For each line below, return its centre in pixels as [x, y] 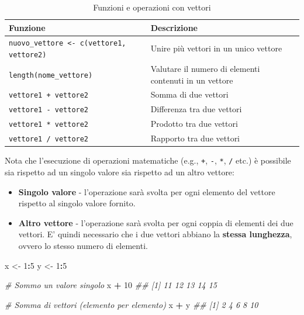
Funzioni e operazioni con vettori [152, 7]
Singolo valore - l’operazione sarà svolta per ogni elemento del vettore [147, 191]
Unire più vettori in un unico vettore [216, 48]
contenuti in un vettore [192, 80]
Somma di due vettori [189, 94]
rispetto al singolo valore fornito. [77, 203]
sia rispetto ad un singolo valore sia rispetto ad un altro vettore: [120, 172]
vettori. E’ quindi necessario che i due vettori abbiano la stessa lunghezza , [155, 234]
